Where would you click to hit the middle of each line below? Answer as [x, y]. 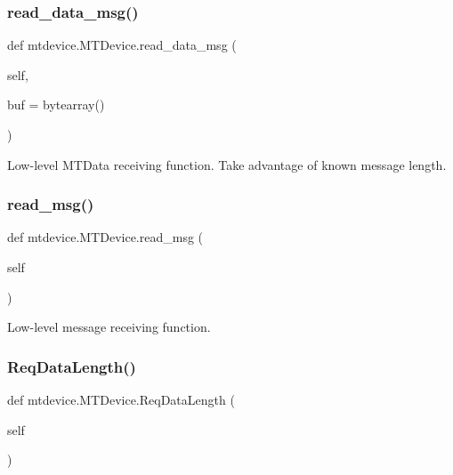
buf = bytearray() [56, 105]
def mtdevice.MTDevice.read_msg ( [105, 237]
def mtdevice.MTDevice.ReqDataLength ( [121, 399]
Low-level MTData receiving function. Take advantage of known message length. [227, 164]
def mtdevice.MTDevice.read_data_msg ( [122, 45]
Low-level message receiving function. [109, 327]
